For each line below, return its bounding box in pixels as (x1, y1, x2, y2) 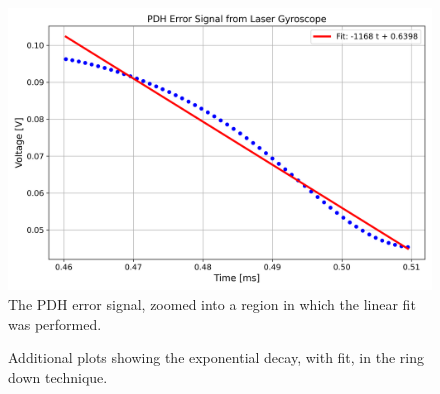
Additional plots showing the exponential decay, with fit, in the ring (8, 347, 424, 368)
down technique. (8, 366, 108, 387)
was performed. (8, 313, 102, 334)
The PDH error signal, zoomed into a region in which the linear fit (8, 293, 416, 314)
